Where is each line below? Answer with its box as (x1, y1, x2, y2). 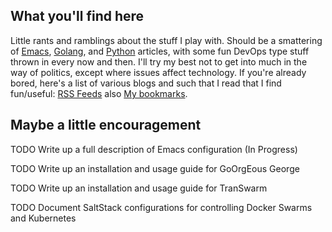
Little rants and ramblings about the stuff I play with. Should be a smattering (10, 34, 323, 46)
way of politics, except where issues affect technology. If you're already (10, 66, 307, 78)
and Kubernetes (10, 212, 77, 224)
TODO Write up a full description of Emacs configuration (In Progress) (10, 143, 298, 155)
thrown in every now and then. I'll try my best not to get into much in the (10, 55, 308, 68)
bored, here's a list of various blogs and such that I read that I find (10, 77, 282, 89)
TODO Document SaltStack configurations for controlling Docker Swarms (10, 201, 313, 213)
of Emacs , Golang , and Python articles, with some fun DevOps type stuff (10, 45, 310, 57)
